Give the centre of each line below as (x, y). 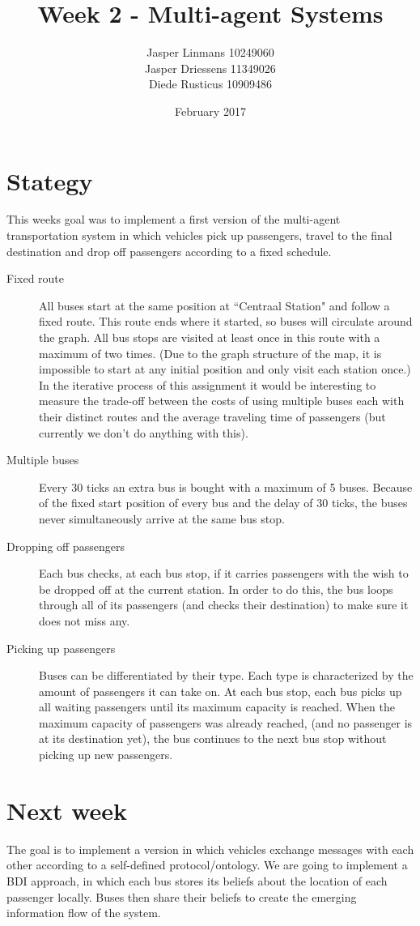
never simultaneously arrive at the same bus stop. (162, 518)
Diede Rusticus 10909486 (210, 84)
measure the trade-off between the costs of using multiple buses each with (222, 401)
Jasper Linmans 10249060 (210, 52)
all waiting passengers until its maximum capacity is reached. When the (217, 707)
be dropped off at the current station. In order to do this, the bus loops (216, 589)
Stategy (50, 180)
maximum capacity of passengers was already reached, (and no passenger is (226, 722)
